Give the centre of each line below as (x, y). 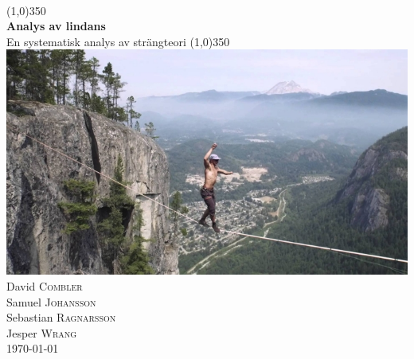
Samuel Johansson (51, 301)
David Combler (45, 285)
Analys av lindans (56, 26)
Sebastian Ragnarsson (61, 317)
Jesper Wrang (42, 332)
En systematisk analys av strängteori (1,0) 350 (118, 41)
